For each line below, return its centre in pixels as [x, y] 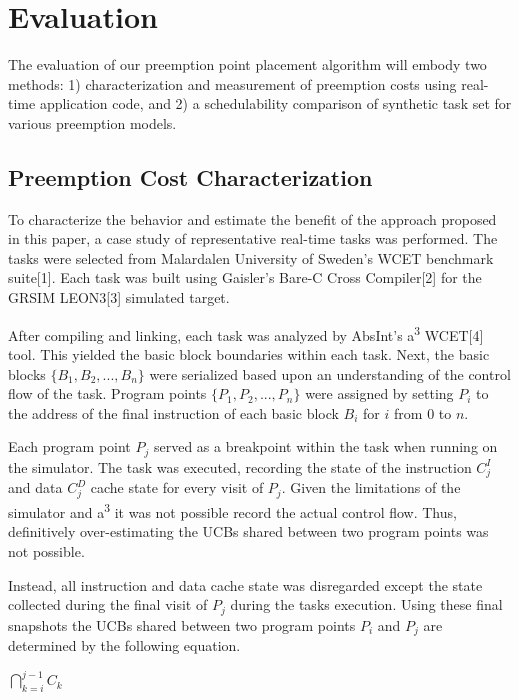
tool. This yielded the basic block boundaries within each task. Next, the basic [249, 353]
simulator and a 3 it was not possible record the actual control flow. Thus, [232, 510]
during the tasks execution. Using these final [366, 604]
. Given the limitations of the [371, 487]
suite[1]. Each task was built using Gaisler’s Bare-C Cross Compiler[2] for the [245, 277]
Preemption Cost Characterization [190, 176]
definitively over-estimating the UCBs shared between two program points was [248, 531]
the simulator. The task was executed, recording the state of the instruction [240, 466]
